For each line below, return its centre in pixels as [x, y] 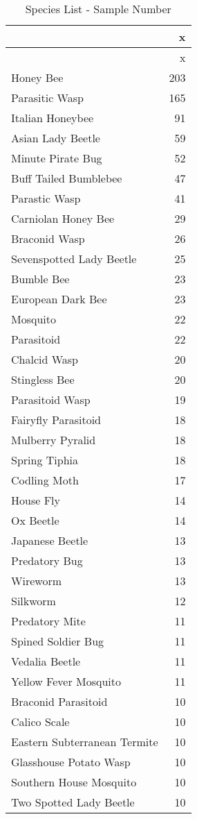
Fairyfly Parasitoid [56, 420]
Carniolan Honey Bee [63, 218]
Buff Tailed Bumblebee [67, 178]
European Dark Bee [59, 299]
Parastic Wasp [46, 198]
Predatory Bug [47, 560]
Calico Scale [40, 721]
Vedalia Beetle [46, 661]
